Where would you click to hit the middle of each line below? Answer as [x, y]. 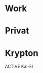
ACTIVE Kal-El [19, 67]
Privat [17, 31]
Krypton [22, 53]
